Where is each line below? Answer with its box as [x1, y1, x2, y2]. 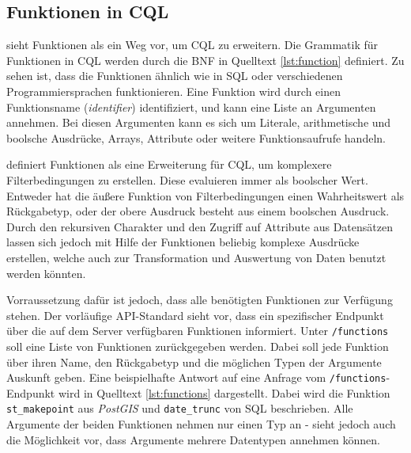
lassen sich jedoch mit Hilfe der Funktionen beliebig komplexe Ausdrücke [6, 234, 360, 250]
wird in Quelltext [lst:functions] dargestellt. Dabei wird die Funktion [58, 384, 390, 401]
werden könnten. [6, 265, 86, 281]
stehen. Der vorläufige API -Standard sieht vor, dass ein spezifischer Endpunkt [6, 306, 384, 323]
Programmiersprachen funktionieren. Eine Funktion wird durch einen [6, 82, 341, 99]
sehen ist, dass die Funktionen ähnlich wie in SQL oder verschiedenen [6, 67, 343, 84]
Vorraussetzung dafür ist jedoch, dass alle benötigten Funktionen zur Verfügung [6, 291, 393, 308]
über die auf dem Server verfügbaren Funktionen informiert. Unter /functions [6, 322, 389, 339]
